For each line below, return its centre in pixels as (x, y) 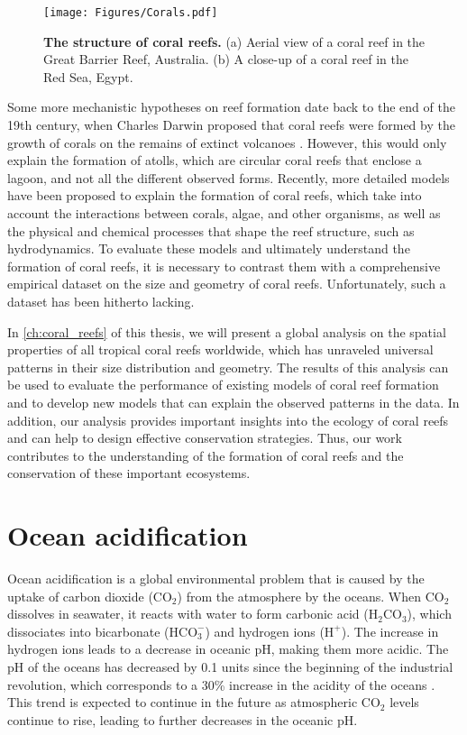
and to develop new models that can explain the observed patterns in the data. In (233, 402)
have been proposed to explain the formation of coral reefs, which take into (215, 195)
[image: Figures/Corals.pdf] (131, 13)
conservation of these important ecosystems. (129, 473)
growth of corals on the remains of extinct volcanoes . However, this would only (227, 142)
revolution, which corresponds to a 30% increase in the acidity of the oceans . (221, 684)
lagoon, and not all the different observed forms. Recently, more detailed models (229, 177)
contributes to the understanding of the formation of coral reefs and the (206, 455)
